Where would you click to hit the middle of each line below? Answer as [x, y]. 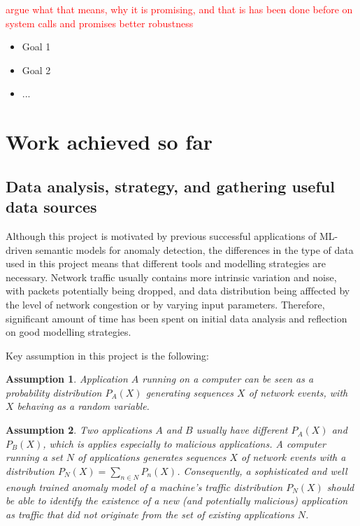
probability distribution [54, 392]
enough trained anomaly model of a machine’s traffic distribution [144, 486]
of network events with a [294, 457]
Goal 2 [36, 70]
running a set [34, 457]
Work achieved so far [109, 142]
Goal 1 [36, 47]
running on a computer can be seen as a [228, 379]
